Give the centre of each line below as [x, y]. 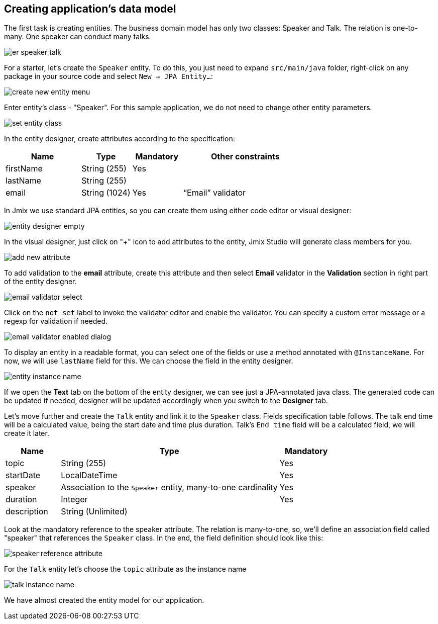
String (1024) [106, 193]
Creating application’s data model [90, 9]
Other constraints [245, 157]
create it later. [27, 433]
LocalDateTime [89, 475]
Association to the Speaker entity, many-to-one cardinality [169, 487]
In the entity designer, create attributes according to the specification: [120, 139]
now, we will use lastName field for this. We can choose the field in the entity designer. [149, 361]
